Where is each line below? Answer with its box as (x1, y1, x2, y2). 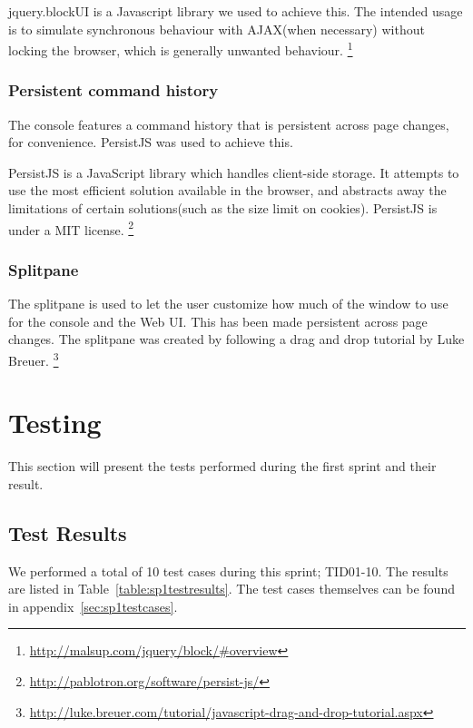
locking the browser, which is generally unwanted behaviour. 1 (8, 38, 353, 59)
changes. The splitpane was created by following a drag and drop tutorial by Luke (8, 330, 465, 349)
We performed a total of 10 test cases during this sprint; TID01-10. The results (8, 561, 448, 580)
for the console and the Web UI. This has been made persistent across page (8, 311, 428, 330)
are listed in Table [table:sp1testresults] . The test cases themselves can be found (8, 579, 455, 598)
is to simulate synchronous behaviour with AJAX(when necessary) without (8, 19, 425, 38)
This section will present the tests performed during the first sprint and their (8, 457, 437, 476)
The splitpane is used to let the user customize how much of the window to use (8, 294, 448, 313)
